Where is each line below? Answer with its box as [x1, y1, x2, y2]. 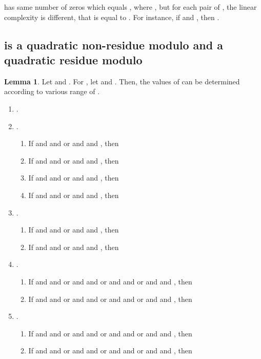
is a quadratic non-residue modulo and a [4, 37, 223, 52]
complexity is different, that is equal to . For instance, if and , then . [4, 11, 219, 22]
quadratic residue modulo [4, 51, 143, 67]
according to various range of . [4, 86, 100, 97]
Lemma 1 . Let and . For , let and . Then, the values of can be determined [4, 76, 240, 86]
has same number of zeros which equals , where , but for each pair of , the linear [4, 2, 257, 12]
